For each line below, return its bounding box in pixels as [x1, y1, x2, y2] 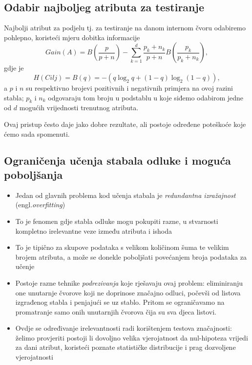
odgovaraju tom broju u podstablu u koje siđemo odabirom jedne [48, 92, 244, 102]
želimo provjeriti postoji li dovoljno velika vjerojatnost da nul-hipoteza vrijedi [15, 332, 248, 342]
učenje [15, 261, 35, 271]
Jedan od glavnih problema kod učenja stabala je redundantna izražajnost [15, 190, 236, 200]
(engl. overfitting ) [15, 199, 65, 210]
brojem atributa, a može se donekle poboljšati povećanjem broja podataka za [15, 251, 247, 262]
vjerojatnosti [15, 352, 53, 362]
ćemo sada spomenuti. [4, 128, 70, 139]
